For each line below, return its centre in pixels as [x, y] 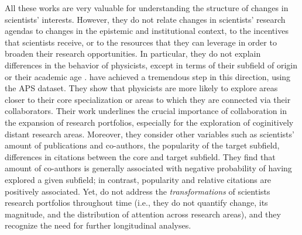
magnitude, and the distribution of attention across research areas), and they [143, 214]
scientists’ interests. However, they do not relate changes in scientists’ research [145, 19]
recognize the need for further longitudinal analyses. [98, 225]
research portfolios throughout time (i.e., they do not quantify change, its [136, 203]
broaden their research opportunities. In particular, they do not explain [133, 53]
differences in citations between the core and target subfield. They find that [140, 156]
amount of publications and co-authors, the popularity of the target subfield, [142, 145]
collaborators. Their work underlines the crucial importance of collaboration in [146, 111]
